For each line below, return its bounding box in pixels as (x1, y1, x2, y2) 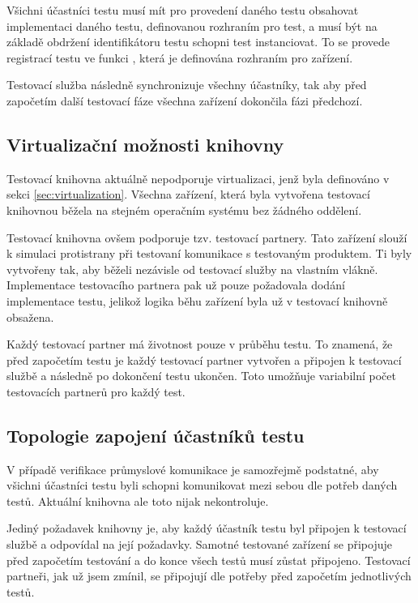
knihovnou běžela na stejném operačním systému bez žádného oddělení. (6, 201, 362, 218)
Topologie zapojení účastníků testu (6, 422, 305, 447)
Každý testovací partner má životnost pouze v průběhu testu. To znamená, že (6, 336, 393, 353)
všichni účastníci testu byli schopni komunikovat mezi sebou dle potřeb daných (6, 477, 398, 494)
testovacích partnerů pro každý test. (6, 383, 186, 400)
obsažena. (6, 308, 54, 325)
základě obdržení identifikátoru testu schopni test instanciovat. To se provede (6, 33, 390, 50)
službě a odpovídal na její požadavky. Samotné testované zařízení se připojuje (6, 536, 392, 553)
